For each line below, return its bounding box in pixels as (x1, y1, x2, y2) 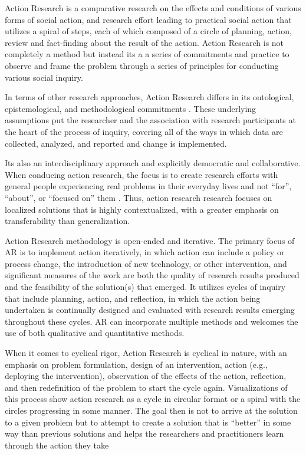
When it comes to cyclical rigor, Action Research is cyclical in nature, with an (5, 347, 287, 359)
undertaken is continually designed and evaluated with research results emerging (5, 304, 295, 316)
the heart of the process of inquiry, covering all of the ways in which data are (5, 125, 283, 137)
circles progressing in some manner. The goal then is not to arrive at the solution (5, 404, 298, 416)
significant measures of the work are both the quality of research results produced (5, 269, 300, 281)
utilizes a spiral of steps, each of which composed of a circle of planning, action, (5, 25, 292, 37)
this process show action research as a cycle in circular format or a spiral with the (5, 393, 301, 405)
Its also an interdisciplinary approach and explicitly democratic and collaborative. (5, 157, 301, 169)
